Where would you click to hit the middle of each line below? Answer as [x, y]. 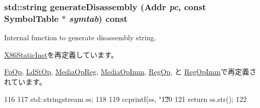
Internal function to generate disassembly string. [80, 37]
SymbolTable [32, 18]
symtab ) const [98, 18]
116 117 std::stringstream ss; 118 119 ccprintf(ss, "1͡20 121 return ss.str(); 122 [125, 99]
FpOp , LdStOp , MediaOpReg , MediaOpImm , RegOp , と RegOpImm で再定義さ [130, 72]
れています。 [25, 81]
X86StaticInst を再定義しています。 [61, 54]
